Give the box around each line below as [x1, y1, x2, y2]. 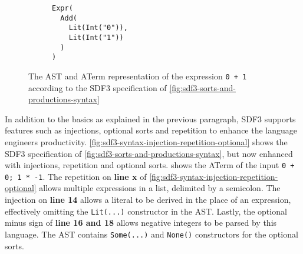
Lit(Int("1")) [68, 33, 124, 42]
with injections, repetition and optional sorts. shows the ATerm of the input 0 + [5, 159, 295, 171]
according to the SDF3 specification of [28, 81, 167, 93]
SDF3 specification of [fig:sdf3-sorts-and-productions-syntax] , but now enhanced [5, 147, 293, 159]
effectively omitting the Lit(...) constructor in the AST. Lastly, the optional [5, 205, 287, 217]
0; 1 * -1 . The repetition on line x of [5, 170, 147, 182]
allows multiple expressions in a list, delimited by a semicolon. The [39, 182, 281, 194]
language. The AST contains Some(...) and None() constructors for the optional [5, 228, 298, 240]
